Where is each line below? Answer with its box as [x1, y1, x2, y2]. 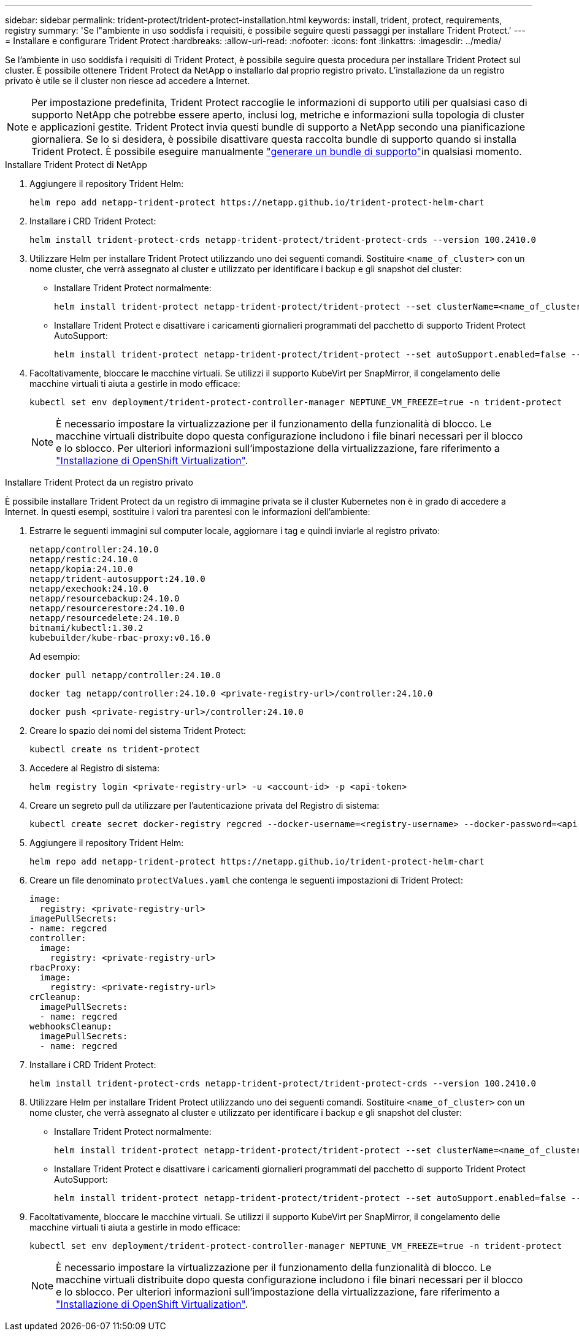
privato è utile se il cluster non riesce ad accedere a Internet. [5, 75, 250, 86]
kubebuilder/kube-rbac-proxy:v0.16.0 [29, 633, 211, 643]
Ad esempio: [29, 651, 80, 662]
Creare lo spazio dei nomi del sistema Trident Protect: [29, 725, 247, 736]
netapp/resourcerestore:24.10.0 [29, 603, 185, 613]
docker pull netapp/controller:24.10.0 [29, 670, 221, 680]
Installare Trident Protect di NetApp [5, 159, 147, 170]
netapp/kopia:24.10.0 [29, 564, 133, 574]
